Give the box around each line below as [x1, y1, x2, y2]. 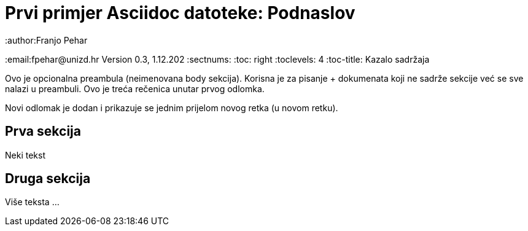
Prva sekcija [5, 123, 81, 139]
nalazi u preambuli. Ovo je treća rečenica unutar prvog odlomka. [5, 83, 265, 94]
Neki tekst [5, 149, 45, 160]
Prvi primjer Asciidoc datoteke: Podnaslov [5, 2, 355, 23]
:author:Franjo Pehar [5, 34, 88, 45]
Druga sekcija [5, 171, 91, 187]
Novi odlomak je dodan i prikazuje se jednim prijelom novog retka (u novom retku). [5, 102, 338, 113]
